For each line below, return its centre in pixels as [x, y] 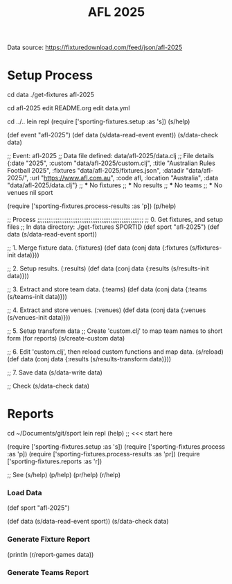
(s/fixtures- [206, 248]
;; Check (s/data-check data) [48, 386]
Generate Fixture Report [48, 540]
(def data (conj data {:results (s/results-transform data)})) [89, 359]
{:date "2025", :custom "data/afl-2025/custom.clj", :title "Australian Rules [111, 163]
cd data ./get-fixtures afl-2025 [51, 95]
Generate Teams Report [48, 572]
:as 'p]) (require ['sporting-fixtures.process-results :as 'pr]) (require [104, 454]
